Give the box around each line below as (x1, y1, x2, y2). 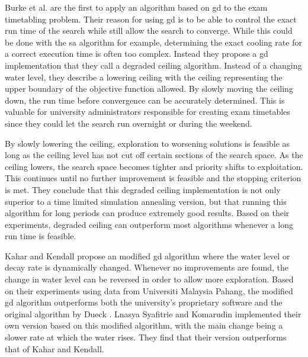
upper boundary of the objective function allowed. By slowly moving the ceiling (5, 82, 293, 95)
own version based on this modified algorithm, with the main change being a (5, 319, 283, 332)
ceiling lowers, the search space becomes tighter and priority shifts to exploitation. (5, 160, 303, 172)
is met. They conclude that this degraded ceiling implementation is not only (5, 183, 281, 195)
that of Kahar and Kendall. (5, 342, 104, 355)
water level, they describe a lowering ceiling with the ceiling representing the (5, 70, 283, 83)
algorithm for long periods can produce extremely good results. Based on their (5, 207, 290, 219)
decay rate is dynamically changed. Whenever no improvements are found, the (5, 261, 289, 274)
